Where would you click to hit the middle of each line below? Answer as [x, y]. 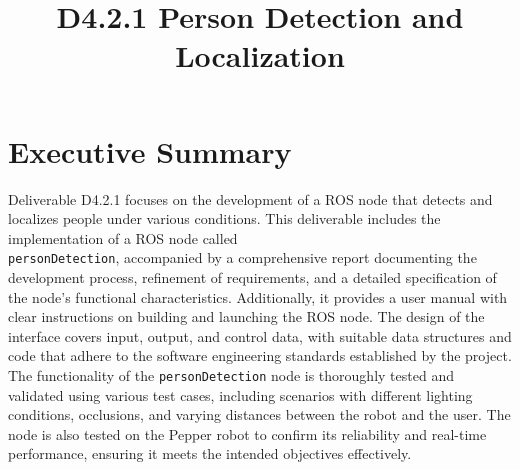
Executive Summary [150, 150]
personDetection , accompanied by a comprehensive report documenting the [242, 257]
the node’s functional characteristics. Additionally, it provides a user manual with [258, 296]
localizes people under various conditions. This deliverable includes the [224, 218]
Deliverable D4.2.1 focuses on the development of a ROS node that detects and [250, 198]
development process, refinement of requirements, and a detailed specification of [252, 276]
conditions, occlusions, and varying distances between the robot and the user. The [259, 414]
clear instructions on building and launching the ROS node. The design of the [246, 316]
